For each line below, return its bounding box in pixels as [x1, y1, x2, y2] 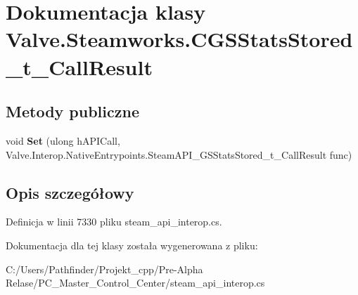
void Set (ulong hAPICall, [6, 133, 120, 147]
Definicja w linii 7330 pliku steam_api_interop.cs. [6, 214, 222, 229]
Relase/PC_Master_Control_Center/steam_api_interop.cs [6, 275, 265, 290]
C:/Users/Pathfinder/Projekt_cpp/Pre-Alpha [6, 261, 203, 276]
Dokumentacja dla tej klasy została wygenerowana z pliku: [6, 237, 258, 252]
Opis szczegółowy [6, 181, 134, 203]
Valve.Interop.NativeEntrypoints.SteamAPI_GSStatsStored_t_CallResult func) [6, 147, 352, 162]
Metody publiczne [6, 100, 139, 122]
